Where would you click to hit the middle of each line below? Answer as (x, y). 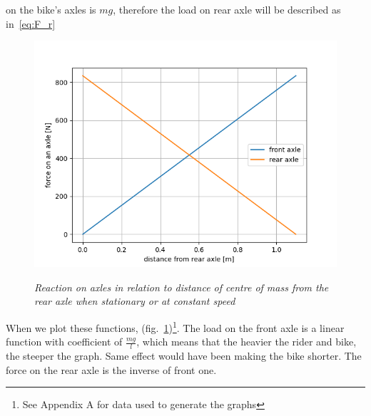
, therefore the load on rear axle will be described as (227, 9)
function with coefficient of (64, 342)
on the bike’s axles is (51, 9)
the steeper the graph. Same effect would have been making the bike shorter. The (184, 356)
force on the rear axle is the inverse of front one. (111, 369)
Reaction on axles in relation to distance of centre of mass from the (182, 287)
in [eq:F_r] (31, 23)
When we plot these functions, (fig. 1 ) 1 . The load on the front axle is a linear (175, 326)
